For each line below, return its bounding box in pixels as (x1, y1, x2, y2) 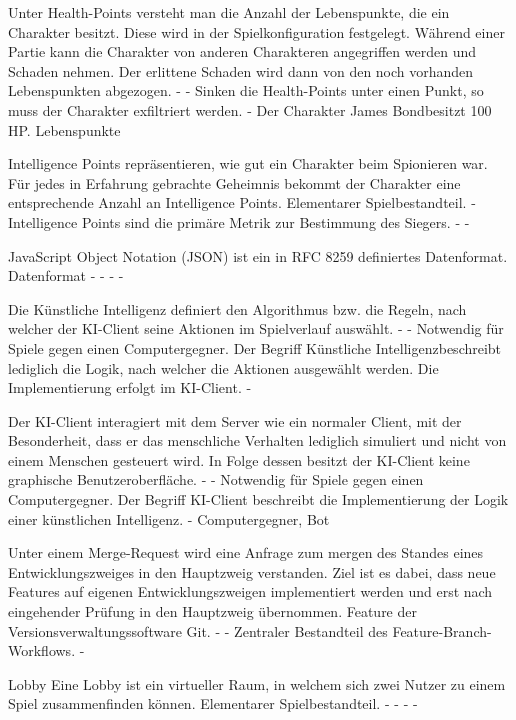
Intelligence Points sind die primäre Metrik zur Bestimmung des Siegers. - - (8, 211, 470, 232)
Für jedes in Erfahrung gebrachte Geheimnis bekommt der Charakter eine (8, 172, 461, 193)
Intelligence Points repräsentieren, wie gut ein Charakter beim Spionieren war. (8, 153, 488, 174)
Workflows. (8, 640, 76, 661)
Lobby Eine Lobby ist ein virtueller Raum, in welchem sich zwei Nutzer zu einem (8, 673, 506, 694)
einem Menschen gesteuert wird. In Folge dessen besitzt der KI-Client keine (8, 449, 470, 470)
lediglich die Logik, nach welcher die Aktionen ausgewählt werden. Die (8, 357, 439, 378)
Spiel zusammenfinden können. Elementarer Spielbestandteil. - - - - (8, 693, 418, 714)
